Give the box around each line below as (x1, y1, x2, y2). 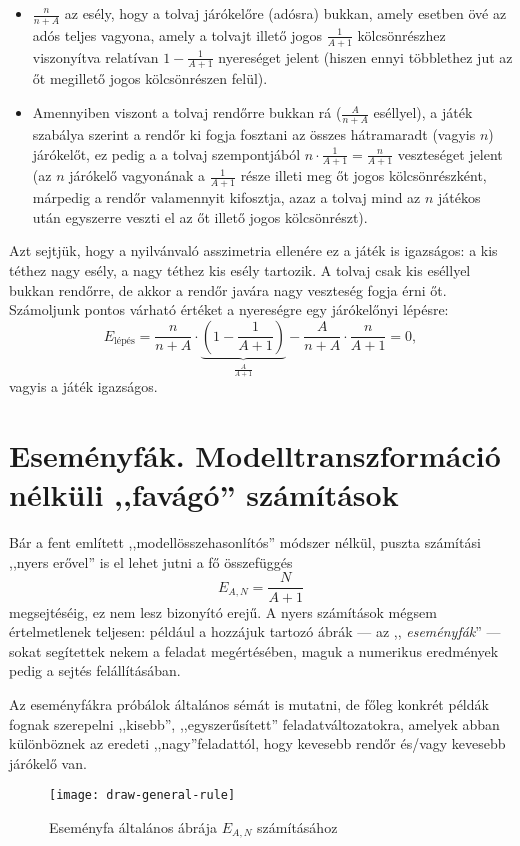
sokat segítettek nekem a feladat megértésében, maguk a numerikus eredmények (9, 640, 499, 661)
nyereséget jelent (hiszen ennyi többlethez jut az (218, 46, 513, 67)
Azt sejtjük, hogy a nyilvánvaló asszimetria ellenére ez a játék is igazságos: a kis (9, 240, 498, 261)
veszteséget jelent (397, 143, 503, 164)
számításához (257, 816, 338, 837)
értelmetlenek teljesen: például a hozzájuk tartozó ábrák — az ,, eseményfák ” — (9, 621, 501, 642)
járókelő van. (9, 752, 87, 773)
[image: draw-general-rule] (49, 788, 236, 803)
